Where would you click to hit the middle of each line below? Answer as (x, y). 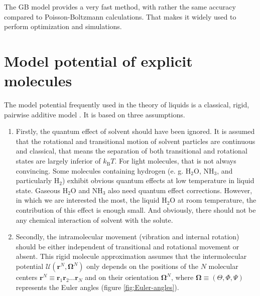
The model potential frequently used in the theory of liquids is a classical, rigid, (127, 105)
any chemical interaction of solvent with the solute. (94, 219)
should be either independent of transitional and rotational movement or (127, 246)
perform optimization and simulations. (63, 26)
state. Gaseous (38, 190)
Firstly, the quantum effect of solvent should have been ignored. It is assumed (135, 131)
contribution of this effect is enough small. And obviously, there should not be (136, 210)
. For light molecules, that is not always (175, 161)
